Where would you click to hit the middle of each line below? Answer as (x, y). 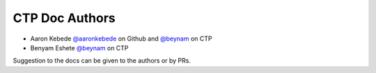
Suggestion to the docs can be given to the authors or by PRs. (102, 61)
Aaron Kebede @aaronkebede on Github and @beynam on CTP (121, 39)
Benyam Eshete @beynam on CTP (79, 48)
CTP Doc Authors (64, 18)
